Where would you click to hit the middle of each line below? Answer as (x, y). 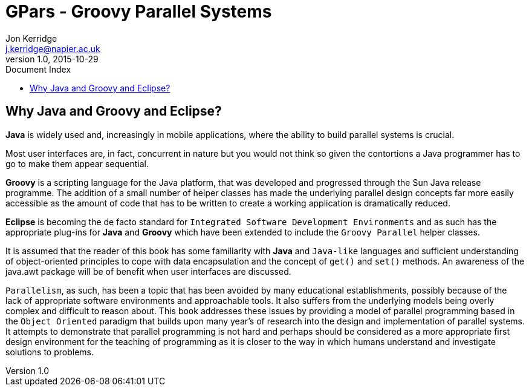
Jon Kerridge (31, 38)
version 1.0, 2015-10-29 (52, 59)
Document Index (38, 69)
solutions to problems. (50, 352)
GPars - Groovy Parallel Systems (139, 11)
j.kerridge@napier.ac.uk (53, 48)
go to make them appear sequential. (77, 163)
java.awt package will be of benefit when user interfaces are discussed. (148, 271)
